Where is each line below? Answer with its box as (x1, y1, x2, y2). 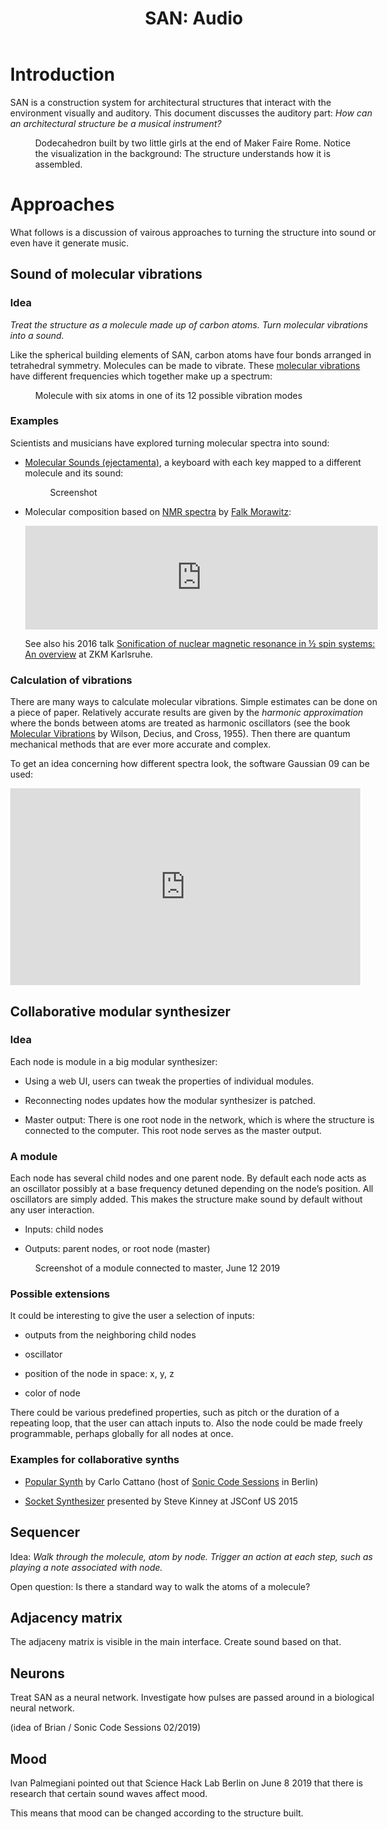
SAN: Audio (144, 7, 244, 30)
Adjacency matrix (10, 1609, 123, 1626)
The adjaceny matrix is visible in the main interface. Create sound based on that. (10, 1636, 342, 1648)
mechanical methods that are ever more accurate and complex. (10, 738, 271, 751)
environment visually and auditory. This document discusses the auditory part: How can (10, 107, 373, 119)
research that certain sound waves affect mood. (10, 1787, 208, 1799)
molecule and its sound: (24, 467, 124, 479)
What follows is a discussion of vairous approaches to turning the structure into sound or (10, 226, 377, 238)
